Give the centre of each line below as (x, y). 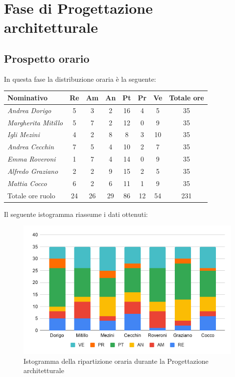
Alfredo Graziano (33, 171)
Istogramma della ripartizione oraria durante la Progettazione (116, 361)
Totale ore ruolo (31, 195)
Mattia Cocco (27, 183)
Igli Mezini (23, 134)
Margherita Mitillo (35, 122)
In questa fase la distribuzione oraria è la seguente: (80, 79)
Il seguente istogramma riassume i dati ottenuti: (76, 214)
